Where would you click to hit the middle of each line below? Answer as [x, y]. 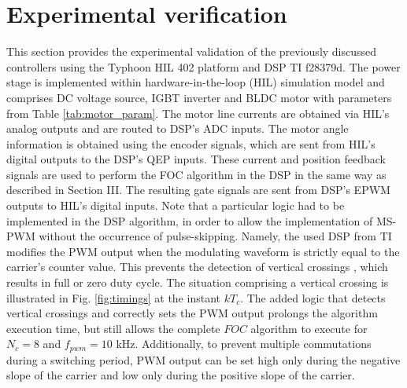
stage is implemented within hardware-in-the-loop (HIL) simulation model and [196, 82]
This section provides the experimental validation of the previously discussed [192, 51]
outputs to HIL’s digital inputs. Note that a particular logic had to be [176, 205]
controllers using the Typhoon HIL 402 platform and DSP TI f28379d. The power [203, 66]
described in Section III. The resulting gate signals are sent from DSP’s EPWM [198, 190]
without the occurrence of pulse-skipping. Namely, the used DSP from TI [215, 236]
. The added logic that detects [313, 297]
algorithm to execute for [309, 328]
